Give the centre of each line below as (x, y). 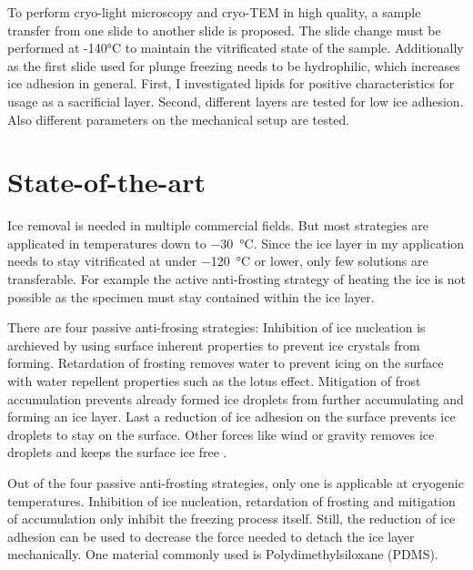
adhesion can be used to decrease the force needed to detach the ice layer (211, 536)
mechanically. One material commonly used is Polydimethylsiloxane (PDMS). (223, 554)
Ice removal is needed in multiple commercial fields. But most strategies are (218, 225)
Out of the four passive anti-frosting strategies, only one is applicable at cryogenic (236, 483)
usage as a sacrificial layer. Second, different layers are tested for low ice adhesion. (236, 101)
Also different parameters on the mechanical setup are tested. (179, 119)
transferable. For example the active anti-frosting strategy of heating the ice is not (236, 279)
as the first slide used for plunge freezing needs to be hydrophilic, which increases (234, 65)
